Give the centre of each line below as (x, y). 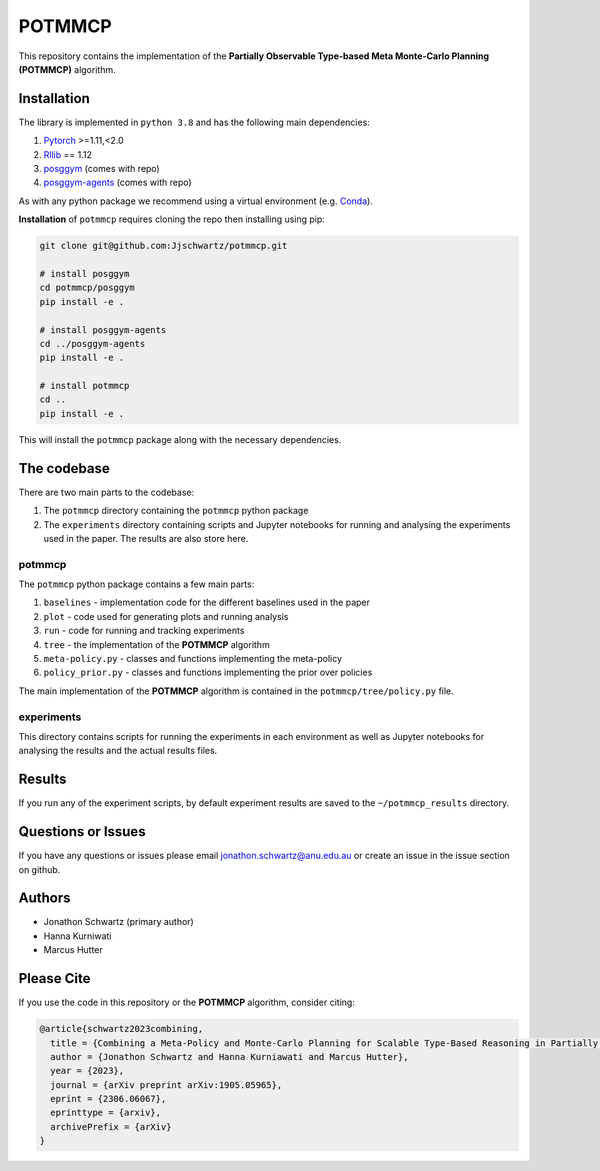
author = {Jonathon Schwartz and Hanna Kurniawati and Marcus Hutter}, (229, 1056)
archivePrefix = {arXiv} (111, 1126)
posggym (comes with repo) (101, 169)
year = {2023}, (87, 1071)
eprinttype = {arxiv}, (106, 1113)
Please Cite (54, 978)
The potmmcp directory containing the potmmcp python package (176, 511)
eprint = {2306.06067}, (108, 1099)
